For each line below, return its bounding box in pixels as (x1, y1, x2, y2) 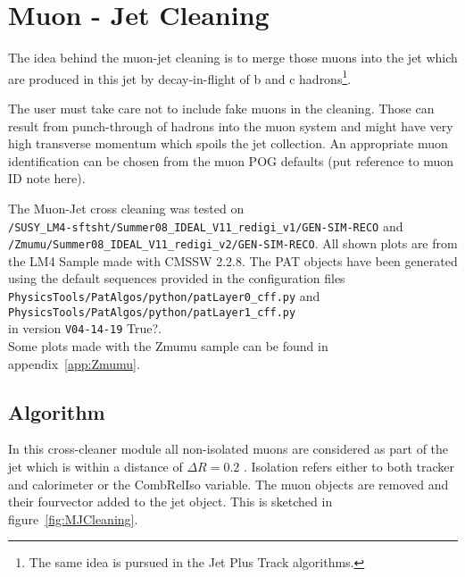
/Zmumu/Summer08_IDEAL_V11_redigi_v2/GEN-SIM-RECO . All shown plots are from (8, 234, 458, 253)
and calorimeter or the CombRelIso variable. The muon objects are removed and (8, 474, 449, 493)
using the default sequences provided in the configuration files (8, 269, 345, 288)
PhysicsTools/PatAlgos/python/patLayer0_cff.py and (8, 287, 320, 305)
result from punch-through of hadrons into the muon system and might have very (8, 116, 453, 135)
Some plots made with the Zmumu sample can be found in (8, 337, 328, 355)
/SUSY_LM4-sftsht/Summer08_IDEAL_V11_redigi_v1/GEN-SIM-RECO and (8, 216, 403, 235)
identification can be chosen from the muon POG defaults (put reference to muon (8, 151, 454, 170)
